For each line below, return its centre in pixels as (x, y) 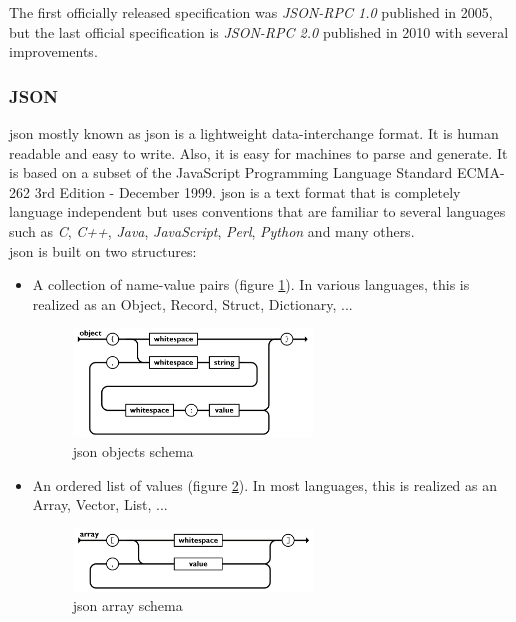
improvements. (53, 51)
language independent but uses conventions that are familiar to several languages (257, 211)
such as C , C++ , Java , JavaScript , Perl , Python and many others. (212, 230)
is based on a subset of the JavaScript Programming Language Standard (231, 172)
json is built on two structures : (103, 250)
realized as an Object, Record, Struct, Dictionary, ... (192, 303)
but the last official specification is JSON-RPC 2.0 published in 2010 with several (259, 31)
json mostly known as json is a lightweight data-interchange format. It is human (254, 133)
